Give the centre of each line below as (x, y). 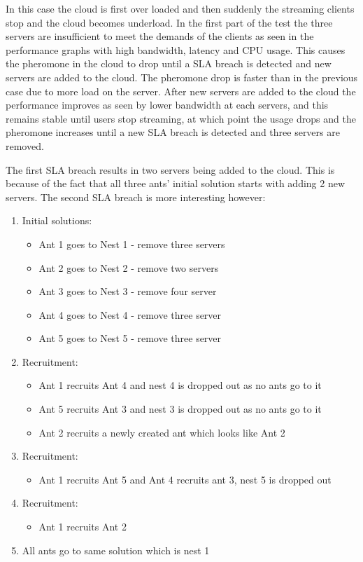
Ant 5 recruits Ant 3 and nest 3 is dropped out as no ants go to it (180, 409)
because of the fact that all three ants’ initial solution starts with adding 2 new (176, 183)
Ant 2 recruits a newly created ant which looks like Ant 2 (162, 432)
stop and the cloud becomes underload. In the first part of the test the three (169, 22)
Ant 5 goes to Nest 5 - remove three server (130, 338)
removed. (25, 145)
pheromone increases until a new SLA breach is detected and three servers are (173, 132)
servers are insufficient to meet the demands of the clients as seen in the (160, 36)
